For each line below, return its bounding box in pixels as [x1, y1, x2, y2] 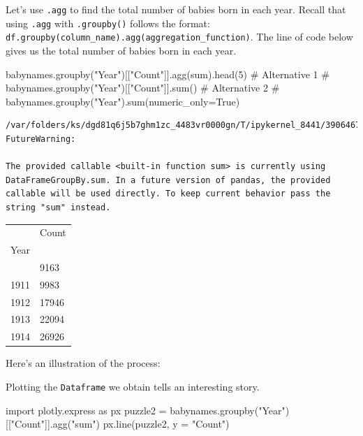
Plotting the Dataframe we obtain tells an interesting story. [6, 379, 260, 393]
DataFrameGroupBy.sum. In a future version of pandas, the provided [6, 175, 331, 185]
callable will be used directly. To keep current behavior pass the [6, 189, 331, 199]
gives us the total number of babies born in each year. [6, 43, 237, 57]
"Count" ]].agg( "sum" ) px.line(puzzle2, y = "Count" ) [10, 416, 230, 431]
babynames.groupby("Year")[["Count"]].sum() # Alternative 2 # [6, 80, 280, 95]
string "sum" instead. [6, 202, 111, 212]
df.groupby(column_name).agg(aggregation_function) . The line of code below [6, 29, 353, 44]
